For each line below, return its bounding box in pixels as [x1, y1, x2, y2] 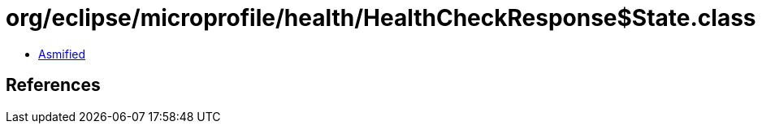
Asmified [38, 46, 86, 61]
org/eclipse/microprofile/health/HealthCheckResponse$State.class [6, 4, 756, 32]
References [6, 75, 101, 96]
